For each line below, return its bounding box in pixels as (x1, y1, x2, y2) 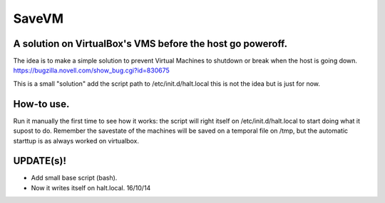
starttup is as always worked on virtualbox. (13, 136, 139, 145)
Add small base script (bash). (31, 174, 118, 182)
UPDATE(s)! (13, 155, 67, 167)
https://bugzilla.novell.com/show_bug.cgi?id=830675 (13, 66, 170, 75)
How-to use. (13, 98, 70, 110)
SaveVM (13, 11, 64, 26)
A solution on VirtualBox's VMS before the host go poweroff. (13, 38, 288, 50)
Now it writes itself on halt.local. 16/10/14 (31, 183, 151, 192)
